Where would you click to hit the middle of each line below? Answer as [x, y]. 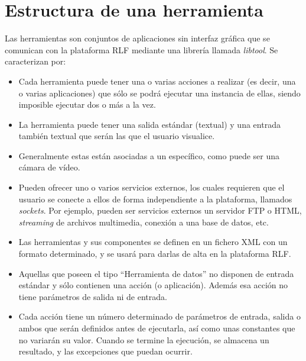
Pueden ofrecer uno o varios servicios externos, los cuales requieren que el [152, 187]
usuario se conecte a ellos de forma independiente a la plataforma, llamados [155, 199]
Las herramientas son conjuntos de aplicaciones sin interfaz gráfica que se [137, 38]
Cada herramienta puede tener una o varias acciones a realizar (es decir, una [157, 81]
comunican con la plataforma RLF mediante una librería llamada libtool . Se [141, 49]
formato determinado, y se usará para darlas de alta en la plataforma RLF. [155, 254]
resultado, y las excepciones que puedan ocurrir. [105, 351]
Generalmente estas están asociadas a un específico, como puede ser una [149, 155]
